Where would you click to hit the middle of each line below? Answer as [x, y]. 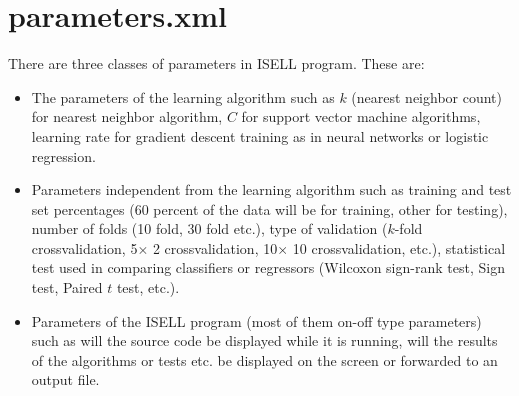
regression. [63, 155]
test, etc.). [148, 287]
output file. [65, 379]
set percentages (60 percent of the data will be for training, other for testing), [269, 208]
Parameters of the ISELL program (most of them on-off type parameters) [256, 320]
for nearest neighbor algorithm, [127, 116]
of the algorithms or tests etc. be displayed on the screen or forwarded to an [264, 359]
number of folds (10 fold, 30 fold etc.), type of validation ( [209, 228]
